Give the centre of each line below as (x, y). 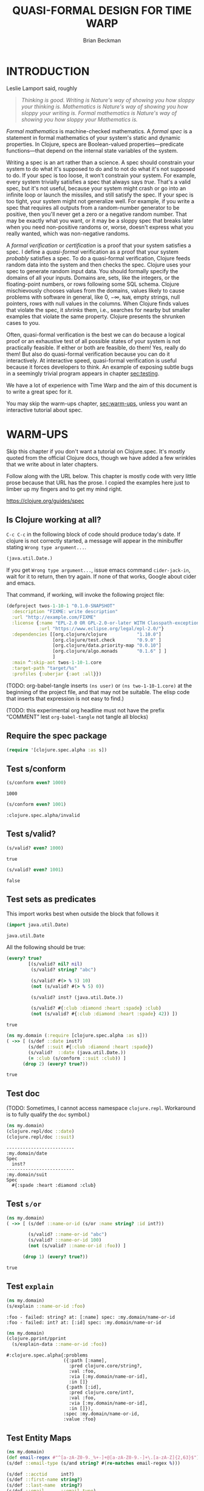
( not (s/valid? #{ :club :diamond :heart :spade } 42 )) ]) (104, 1014)
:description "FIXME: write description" (65, 612)
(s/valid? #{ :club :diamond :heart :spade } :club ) (96, 1008)
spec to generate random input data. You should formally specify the (92, 271)
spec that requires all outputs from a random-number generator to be (93, 207)
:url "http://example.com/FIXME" (54, 617)
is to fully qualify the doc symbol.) (48, 1114)
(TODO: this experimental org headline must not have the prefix (86, 710)
